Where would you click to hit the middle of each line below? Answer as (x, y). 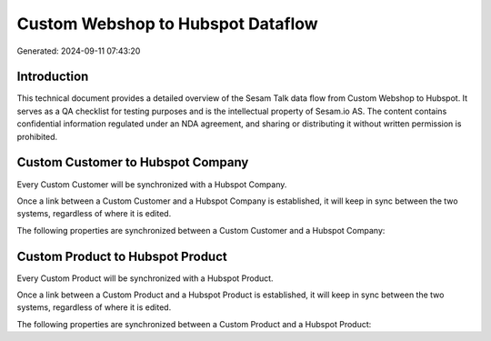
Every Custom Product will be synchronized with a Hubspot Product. (145, 278)
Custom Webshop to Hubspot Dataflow (167, 24)
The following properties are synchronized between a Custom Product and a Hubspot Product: (194, 324)
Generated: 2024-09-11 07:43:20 (79, 51)
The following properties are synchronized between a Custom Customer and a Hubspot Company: (201, 230)
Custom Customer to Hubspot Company (133, 162)
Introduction (53, 77)
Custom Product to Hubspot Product (122, 256)
